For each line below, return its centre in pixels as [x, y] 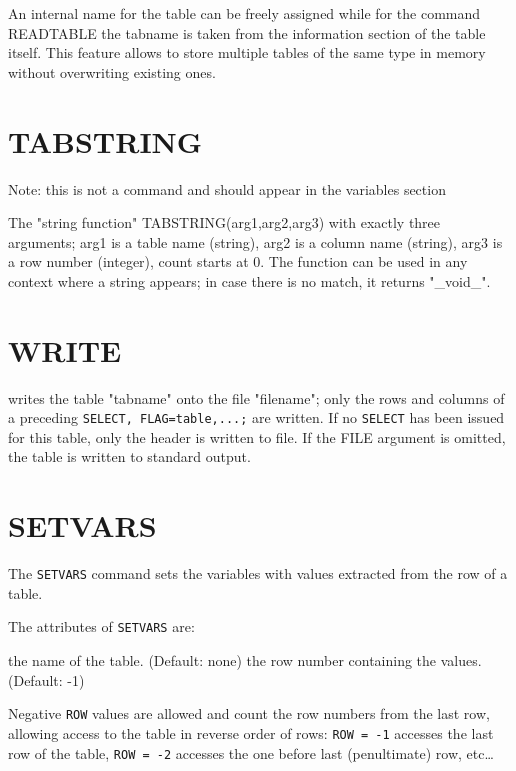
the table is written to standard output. [129, 456]
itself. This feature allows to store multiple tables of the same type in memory [247, 52]
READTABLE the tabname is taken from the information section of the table [247, 32]
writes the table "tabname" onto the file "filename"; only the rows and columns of [256, 397]
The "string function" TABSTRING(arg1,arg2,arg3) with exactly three [224, 222]
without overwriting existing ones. [112, 71]
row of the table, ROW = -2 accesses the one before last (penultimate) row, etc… [251, 752]
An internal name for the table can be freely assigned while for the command [244, 13]
